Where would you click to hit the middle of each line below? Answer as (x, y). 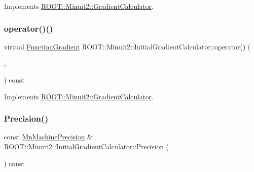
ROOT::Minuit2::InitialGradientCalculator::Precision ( (87, 146)
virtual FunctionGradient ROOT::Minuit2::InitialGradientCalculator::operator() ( (127, 46)
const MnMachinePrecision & (48, 137)
